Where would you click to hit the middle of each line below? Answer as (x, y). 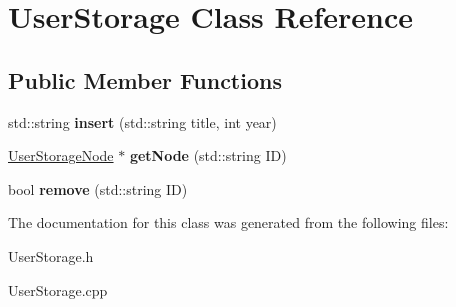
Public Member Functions (145, 79)
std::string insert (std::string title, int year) (142, 121)
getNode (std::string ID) (208, 155)
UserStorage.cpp (58, 289)
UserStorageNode (61, 155)
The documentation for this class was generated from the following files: (228, 222)
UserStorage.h (51, 255)
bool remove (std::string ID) (98, 188)
